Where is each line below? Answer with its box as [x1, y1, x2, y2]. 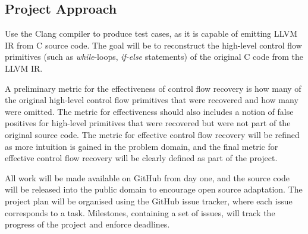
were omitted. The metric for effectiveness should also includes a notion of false [5, 105, 294, 117]
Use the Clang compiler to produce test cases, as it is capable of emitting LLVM [5, 27, 298, 40]
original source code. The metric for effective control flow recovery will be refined [5, 128, 300, 140]
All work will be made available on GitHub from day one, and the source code [5, 171, 290, 184]
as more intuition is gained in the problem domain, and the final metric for [5, 140, 278, 152]
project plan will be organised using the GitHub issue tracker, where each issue [5, 194, 293, 207]
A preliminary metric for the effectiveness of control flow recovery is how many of [5, 82, 301, 94]
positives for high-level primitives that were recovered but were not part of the [5, 117, 291, 129]
